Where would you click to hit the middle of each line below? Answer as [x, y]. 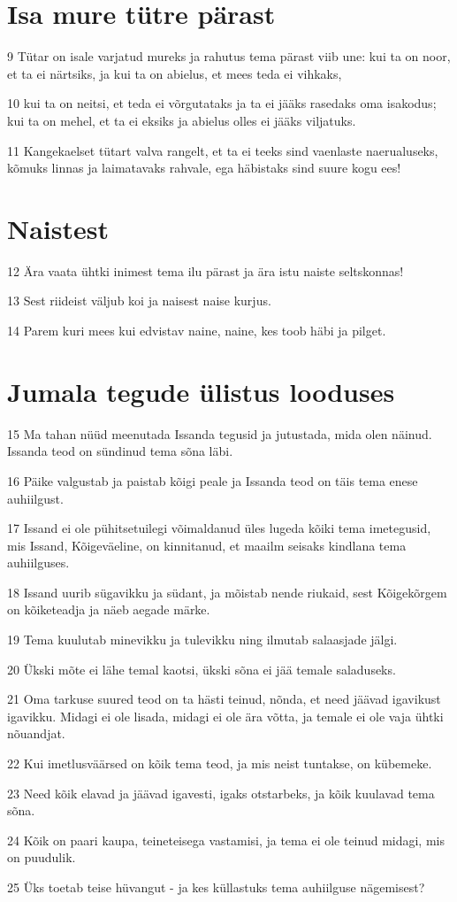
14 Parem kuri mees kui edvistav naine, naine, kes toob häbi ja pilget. [197, 330]
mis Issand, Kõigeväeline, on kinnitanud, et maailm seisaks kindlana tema [207, 545]
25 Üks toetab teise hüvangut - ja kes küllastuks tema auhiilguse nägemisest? [216, 887]
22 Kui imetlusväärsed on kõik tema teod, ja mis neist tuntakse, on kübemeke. [220, 763]
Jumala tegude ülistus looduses [201, 391]
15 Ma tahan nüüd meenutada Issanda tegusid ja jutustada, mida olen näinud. [220, 433]
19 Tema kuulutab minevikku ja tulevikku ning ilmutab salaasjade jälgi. [202, 640]
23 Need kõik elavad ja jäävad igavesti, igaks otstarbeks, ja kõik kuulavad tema [221, 793]
